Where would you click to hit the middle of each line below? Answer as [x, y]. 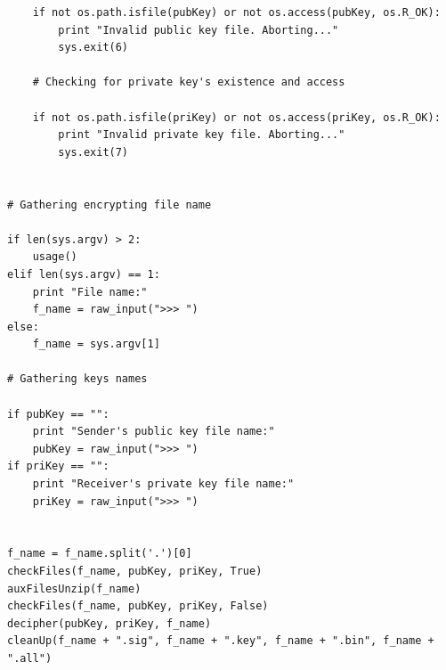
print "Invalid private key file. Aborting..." [202, 135]
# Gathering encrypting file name [109, 204]
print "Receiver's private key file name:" [163, 484]
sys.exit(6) [93, 48]
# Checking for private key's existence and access [189, 82]
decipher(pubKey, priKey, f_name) [109, 623]
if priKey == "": [58, 466]
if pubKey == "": [58, 414]
